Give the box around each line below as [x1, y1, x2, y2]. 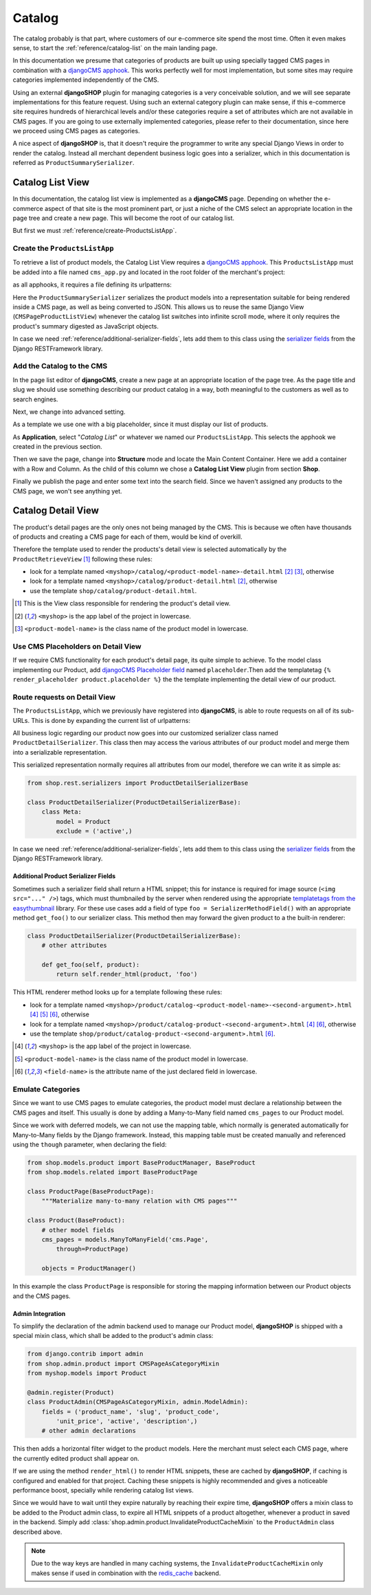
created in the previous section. [12, 443, 102, 451]
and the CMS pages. [12, 1292, 71, 1300]
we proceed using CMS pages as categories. [12, 127, 140, 135]
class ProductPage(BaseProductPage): [27, 1187, 155, 1196]
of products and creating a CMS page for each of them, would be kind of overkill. [12, 533, 243, 541]
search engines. [12, 395, 58, 403]
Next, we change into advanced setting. [12, 408, 126, 416]
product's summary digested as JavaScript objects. [12, 322, 159, 330]
